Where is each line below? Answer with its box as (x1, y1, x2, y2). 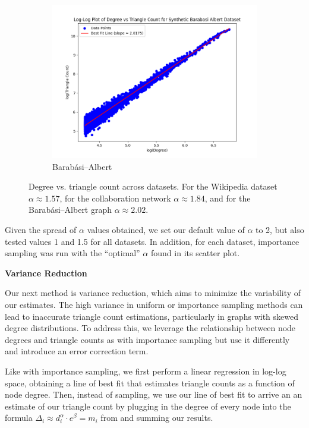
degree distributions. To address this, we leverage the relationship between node (5, 322, 296, 334)
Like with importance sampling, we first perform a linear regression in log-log (5, 364, 286, 377)
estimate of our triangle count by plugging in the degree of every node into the (5, 399, 291, 412)
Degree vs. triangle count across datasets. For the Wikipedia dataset (29, 180, 278, 193)
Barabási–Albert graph (29, 203, 112, 216)
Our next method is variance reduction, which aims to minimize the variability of (5, 287, 301, 299)
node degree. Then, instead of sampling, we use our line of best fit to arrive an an (5, 388, 302, 401)
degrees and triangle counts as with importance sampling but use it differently (5, 333, 290, 345)
